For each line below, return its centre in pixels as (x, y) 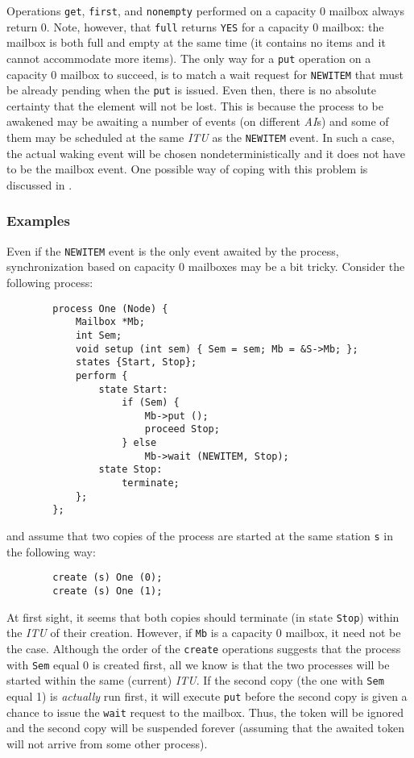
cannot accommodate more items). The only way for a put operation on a (189, 58)
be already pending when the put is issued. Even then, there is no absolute (191, 90)
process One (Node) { (110, 308)
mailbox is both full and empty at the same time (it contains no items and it (196, 42)
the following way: (51, 551)
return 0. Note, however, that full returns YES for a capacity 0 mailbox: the (195, 26)
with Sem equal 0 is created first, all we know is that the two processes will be (198, 664)
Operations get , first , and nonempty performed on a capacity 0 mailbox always (206, 10)
